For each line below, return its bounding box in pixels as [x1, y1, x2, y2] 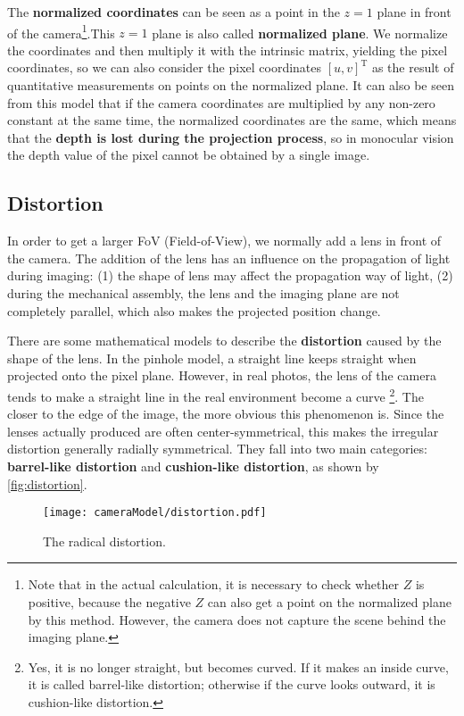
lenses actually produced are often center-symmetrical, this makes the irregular [7, 421, 439, 440]
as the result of [371, 58, 454, 77]
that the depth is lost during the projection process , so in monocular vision [7, 128, 454, 146]
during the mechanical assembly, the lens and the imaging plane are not [7, 283, 400, 302]
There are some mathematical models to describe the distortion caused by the [7, 331, 442, 350]
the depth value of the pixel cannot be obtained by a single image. [7, 146, 370, 164]
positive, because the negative [28, 593, 191, 612]
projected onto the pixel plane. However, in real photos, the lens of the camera [7, 366, 436, 385]
